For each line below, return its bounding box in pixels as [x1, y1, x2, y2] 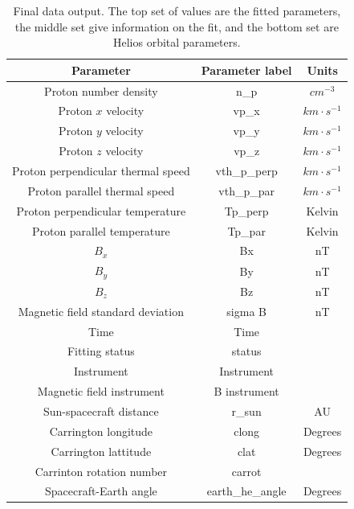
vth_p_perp [215, 162, 278, 179]
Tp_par [227, 222, 266, 239]
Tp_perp [224, 202, 269, 219]
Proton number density [44, 82, 158, 99]
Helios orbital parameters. [113, 34, 241, 51]
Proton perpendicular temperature [16, 202, 186, 219]
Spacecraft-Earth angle [44, 482, 157, 499]
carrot [231, 462, 262, 479]
